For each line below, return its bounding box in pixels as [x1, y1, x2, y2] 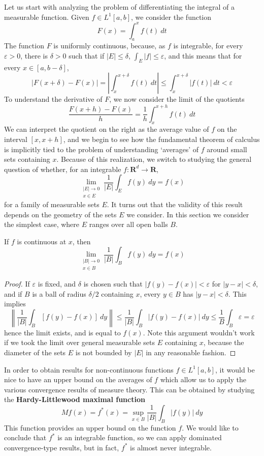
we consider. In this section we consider [126, 209, 249, 219]
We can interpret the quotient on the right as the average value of [4, 124, 209, 134]
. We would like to [182, 422, 239, 433]
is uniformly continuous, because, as [53, 40, 166, 51]
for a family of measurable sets [4, 198, 100, 209]
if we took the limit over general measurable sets [4, 337, 155, 348]
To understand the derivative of [4, 94, 103, 104]
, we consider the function [131, 11, 212, 22]
